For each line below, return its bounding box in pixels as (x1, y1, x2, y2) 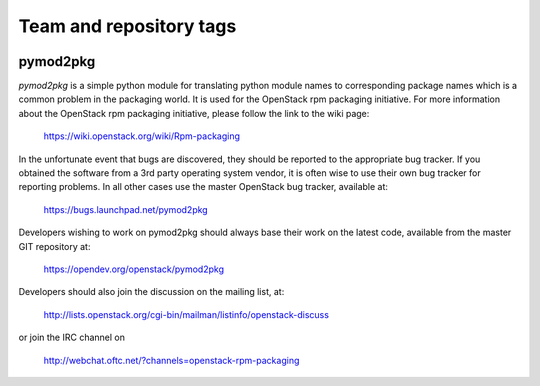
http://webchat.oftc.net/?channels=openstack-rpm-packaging (43, 354, 300, 366)
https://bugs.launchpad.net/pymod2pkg (43, 203, 209, 215)
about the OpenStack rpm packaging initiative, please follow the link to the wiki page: (18, 107, 370, 119)
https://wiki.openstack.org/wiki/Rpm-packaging (43, 130, 240, 142)
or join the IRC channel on (18, 331, 125, 344)
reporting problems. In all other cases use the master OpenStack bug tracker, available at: (18, 181, 389, 193)
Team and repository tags (18, 15, 237, 37)
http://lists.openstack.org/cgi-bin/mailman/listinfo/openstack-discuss (43, 308, 330, 320)
